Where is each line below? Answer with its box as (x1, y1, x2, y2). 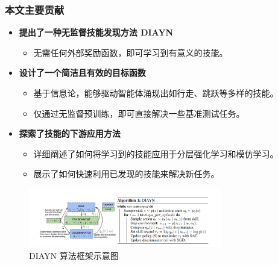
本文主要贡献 (5, 2, 65, 17)
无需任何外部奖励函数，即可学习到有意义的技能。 (33, 46, 228, 58)
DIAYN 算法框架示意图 (29, 249, 119, 261)
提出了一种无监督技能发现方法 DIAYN (19, 26, 174, 39)
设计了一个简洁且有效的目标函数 (19, 66, 146, 79)
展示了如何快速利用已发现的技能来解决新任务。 (33, 167, 220, 180)
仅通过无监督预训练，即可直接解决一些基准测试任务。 (33, 107, 245, 119)
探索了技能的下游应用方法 (19, 127, 121, 140)
